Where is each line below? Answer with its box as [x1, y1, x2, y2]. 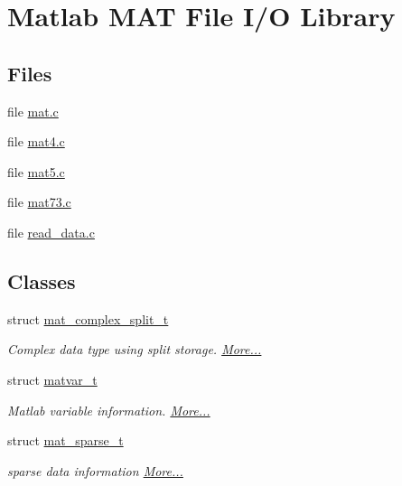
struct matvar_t [7, 369, 98, 388]
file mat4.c [7, 132, 65, 151]
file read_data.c [7, 222, 95, 241]
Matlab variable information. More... [7, 400, 210, 419]
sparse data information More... [7, 461, 183, 480]
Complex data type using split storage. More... [7, 340, 262, 359]
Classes [7, 266, 76, 294]
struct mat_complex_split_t [7, 309, 169, 328]
